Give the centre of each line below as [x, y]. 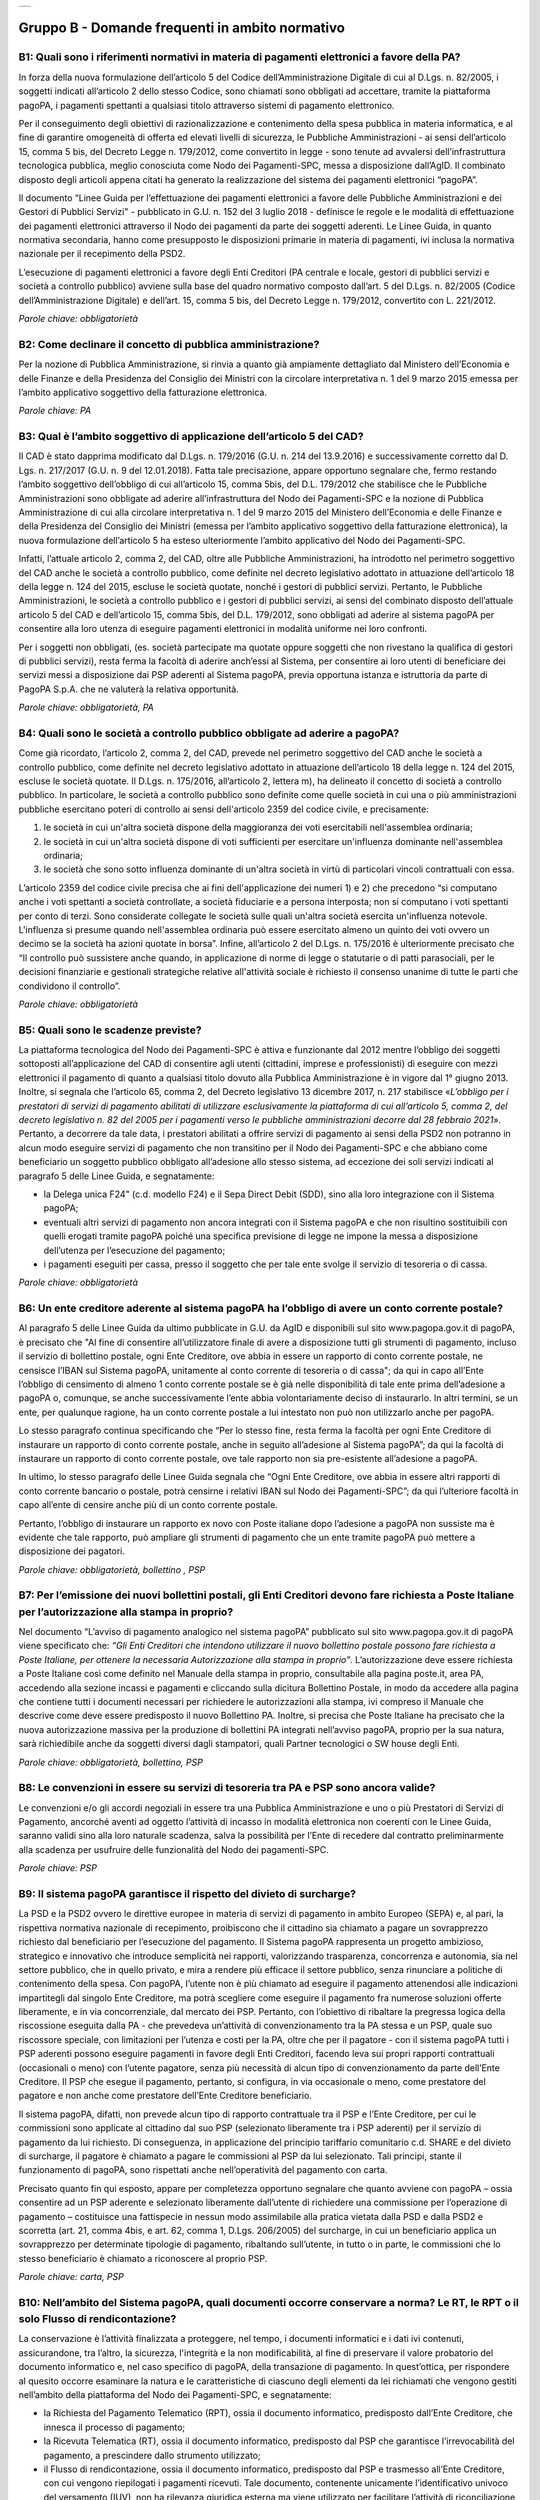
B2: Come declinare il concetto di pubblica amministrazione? [169, 344]
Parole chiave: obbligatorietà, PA [86, 707]
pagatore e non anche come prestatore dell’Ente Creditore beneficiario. [165, 2096]
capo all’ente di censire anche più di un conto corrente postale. [148, 1505]
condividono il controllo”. [69, 986]
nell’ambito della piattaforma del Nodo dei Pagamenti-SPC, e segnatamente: [175, 2395]
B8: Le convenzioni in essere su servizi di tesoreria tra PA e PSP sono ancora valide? [227, 1788]
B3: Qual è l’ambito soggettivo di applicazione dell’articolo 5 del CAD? [191, 437]
